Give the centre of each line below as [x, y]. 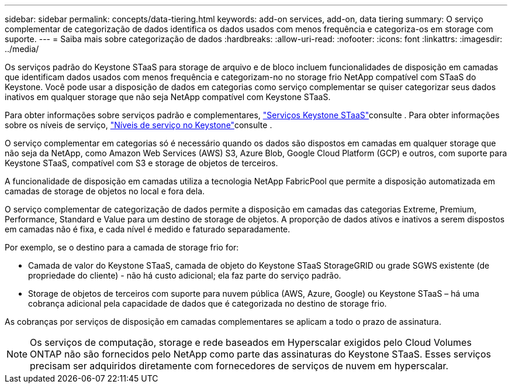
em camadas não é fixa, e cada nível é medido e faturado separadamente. [148, 229]
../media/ [22, 49]
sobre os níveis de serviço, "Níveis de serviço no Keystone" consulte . [139, 125]
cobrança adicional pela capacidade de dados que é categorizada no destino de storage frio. [207, 303]
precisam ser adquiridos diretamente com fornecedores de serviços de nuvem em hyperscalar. [239, 366]
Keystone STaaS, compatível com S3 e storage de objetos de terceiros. [141, 163]
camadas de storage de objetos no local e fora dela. [105, 191]
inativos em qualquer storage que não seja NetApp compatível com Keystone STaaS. [168, 97]
